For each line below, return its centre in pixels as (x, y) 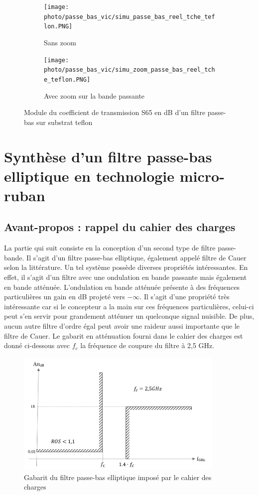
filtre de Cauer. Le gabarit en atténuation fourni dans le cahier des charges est (124, 335)
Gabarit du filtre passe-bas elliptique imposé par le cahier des (118, 477)
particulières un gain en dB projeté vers (64, 297)
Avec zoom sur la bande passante (94, 95)
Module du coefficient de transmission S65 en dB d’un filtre (115, 112)
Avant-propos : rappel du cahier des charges (120, 227)
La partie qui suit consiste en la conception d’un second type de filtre (110, 248)
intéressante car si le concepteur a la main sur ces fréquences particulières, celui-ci (129, 306)
